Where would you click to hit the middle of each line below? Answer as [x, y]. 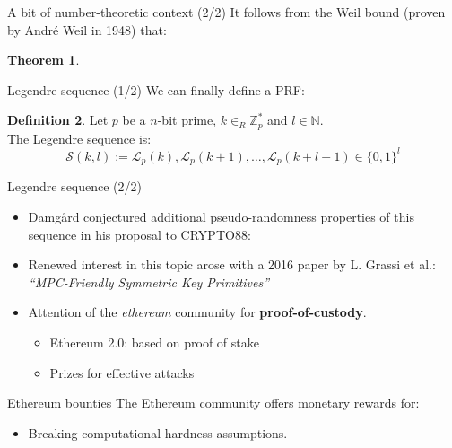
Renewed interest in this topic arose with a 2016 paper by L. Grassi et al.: [232, 264]
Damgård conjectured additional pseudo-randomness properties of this [221, 216]
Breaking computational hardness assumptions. [158, 432]
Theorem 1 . [43, 60]
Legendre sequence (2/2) [75, 186]
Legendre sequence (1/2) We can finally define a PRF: [156, 89]
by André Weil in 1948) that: [87, 29]
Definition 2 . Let [58, 120]
